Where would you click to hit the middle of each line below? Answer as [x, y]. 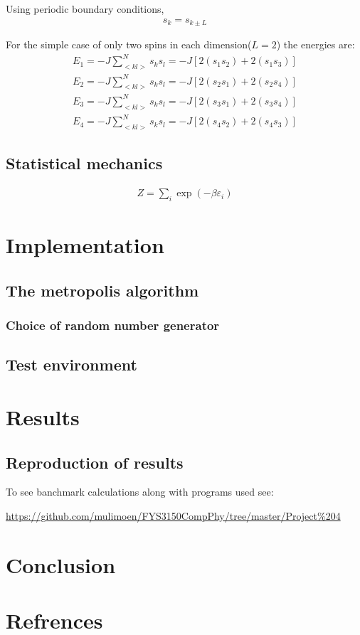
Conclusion [61, 564]
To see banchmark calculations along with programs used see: [140, 492]
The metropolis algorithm [102, 290]
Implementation [85, 245]
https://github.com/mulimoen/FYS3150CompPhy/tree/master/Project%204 [173, 515]
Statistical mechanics [84, 163]
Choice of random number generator [113, 325]
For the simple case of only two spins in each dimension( [129, 44]
